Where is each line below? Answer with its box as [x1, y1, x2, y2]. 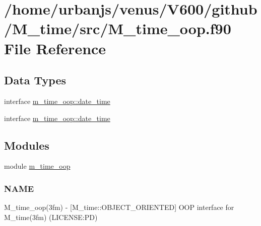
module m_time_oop [4, 161, 71, 171]
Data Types [4, 72, 66, 88]
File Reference [4, 38, 106, 58]
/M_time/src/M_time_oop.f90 [4, 18, 231, 39]
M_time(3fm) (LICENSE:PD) [4, 211, 98, 222]
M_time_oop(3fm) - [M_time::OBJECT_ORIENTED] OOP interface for [4, 202, 234, 212]
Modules [4, 137, 49, 153]
